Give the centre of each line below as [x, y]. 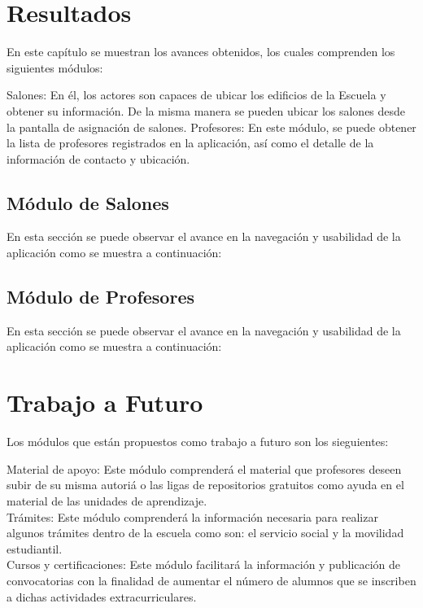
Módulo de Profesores [100, 297]
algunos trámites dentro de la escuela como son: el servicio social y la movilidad [205, 533]
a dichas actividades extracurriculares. [102, 596]
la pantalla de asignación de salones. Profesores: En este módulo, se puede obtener [211, 127]
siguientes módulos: [55, 67]
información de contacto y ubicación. [98, 158]
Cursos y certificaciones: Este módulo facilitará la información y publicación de [204, 564]
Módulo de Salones [88, 202]
